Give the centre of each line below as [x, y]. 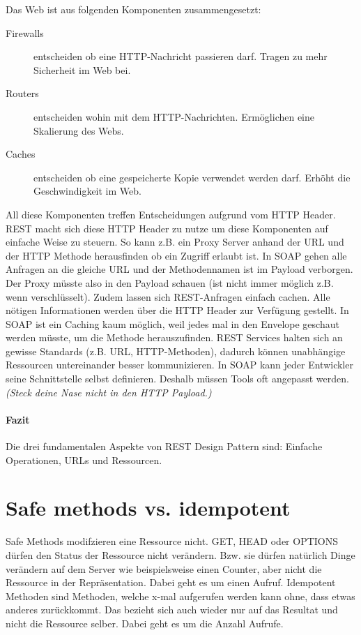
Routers [22, 93]
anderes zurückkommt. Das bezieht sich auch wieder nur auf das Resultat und [172, 610]
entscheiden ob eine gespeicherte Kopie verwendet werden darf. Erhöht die [192, 177]
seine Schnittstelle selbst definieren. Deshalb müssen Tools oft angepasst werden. [177, 379]
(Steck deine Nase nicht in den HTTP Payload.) [109, 392]
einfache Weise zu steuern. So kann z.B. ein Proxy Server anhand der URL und [175, 242]
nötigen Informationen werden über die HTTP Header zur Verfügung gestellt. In [177, 310]
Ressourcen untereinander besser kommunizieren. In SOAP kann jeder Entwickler [179, 365]
